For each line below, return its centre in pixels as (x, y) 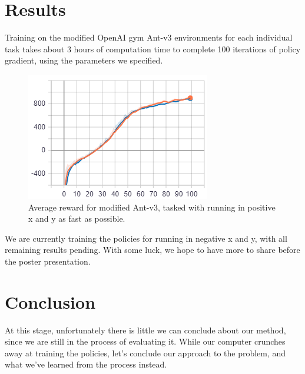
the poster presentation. (48, 261)
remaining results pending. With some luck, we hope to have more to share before (152, 250)
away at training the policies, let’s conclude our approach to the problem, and (145, 353)
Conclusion (50, 301)
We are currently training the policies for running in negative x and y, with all (146, 238)
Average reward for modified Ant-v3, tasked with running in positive (152, 207)
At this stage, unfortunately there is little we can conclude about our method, (145, 330)
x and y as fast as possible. (77, 218)
